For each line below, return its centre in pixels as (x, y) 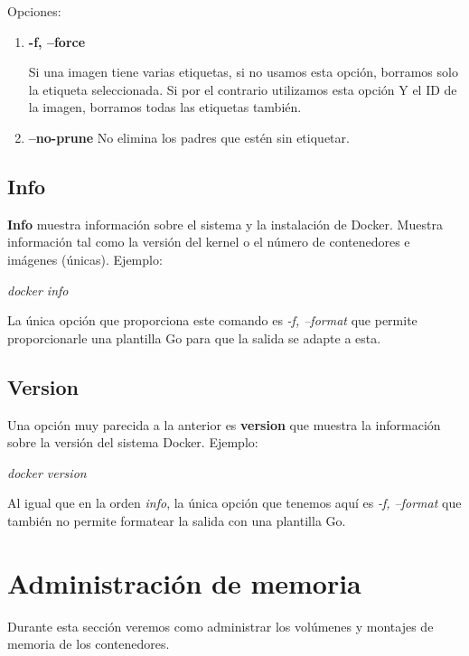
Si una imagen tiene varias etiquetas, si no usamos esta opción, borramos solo (243, 72)
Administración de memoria (184, 582)
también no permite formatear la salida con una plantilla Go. (177, 520)
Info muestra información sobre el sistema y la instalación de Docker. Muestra (225, 224)
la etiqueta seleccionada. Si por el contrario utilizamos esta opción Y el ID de (243, 89)
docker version (47, 472)
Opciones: (34, 11)
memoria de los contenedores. (89, 644)
